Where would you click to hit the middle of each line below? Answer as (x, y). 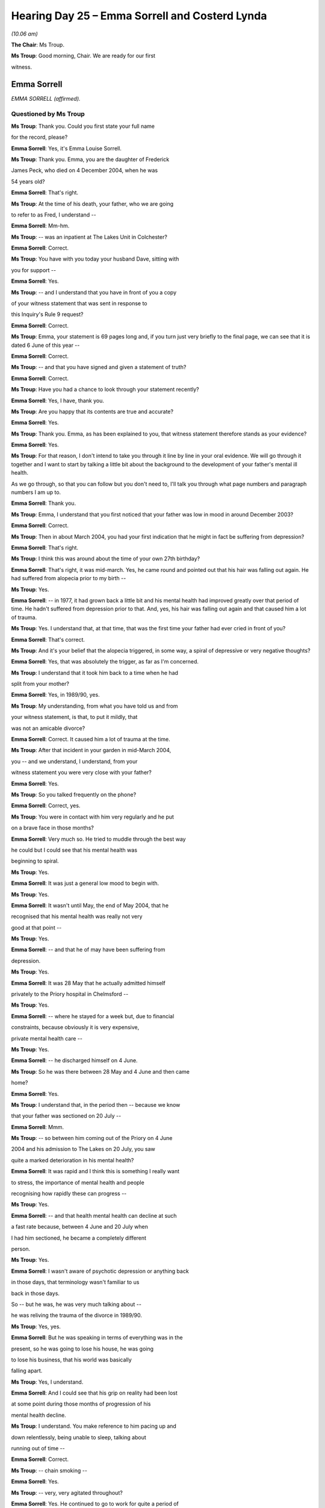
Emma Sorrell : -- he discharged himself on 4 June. (74, 1060)
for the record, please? (39, 137)
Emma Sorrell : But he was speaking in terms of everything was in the (97, 1338)
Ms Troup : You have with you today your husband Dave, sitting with (95, 259)
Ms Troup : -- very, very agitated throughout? (67, 1492)
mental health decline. (39, 1415)
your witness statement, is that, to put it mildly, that (74, 717)
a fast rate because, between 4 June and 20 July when (80, 1227)
